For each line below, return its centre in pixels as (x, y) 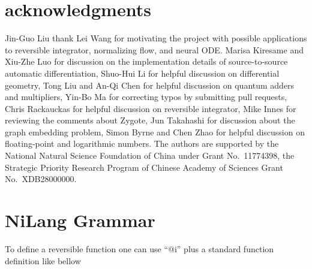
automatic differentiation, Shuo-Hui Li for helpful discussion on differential (142, 73)
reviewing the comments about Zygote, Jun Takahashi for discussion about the (150, 120)
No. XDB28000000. (41, 179)
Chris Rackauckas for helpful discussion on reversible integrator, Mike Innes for (151, 108)
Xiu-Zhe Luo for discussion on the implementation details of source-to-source (146, 61)
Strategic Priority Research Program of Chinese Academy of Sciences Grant (144, 167)
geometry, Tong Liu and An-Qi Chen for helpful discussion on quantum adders (150, 85)
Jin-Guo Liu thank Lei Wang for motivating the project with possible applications (156, 38)
